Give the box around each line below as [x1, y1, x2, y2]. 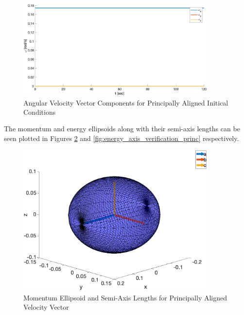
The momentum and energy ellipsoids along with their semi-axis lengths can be [4, 123, 240, 133]
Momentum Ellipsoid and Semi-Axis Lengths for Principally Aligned [23, 292, 227, 302]
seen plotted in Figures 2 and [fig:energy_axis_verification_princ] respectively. [4, 133, 239, 143]
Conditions [23, 107, 56, 117]
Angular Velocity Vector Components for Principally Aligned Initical [23, 97, 228, 107]
